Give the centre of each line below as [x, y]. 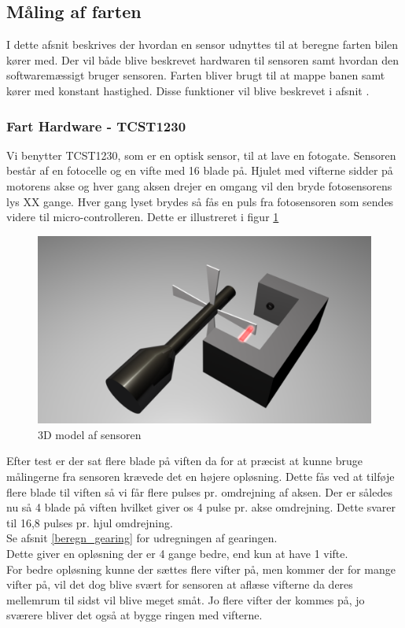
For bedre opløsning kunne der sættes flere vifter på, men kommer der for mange [201, 569]
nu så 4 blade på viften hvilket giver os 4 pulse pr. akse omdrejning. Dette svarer [201, 507]
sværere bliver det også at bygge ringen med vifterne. [134, 615]
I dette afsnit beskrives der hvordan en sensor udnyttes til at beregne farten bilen [202, 44]
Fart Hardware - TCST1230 [96, 126]
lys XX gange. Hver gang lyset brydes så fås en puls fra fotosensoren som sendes [200, 201]
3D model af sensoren [90, 434]
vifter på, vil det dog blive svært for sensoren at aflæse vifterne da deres [180, 584]
